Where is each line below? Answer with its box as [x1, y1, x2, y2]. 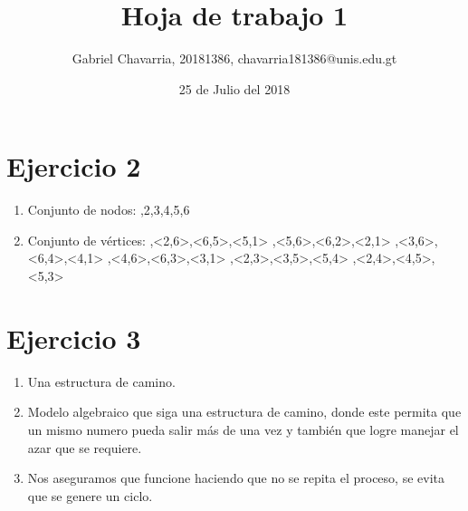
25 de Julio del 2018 [178, 79, 291, 98]
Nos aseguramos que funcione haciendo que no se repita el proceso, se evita [27, 468, 444, 487]
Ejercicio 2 [6, 148, 141, 185]
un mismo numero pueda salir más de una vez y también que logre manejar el [27, 419, 459, 439]
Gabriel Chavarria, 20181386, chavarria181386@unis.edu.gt [72, 49, 397, 68]
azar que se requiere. [27, 438, 142, 457]
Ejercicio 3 [6, 319, 141, 356]
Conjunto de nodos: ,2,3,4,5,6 [27, 200, 190, 219]
